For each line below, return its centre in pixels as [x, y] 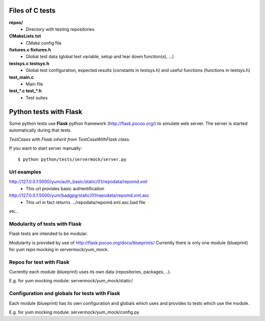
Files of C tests [32, 11]
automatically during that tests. [40, 130]
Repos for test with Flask [39, 262]
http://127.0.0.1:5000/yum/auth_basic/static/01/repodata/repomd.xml [78, 182]
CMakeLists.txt [25, 36]
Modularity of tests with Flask [45, 224]
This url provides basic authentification [65, 188]
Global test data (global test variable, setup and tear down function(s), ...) [100, 57]
